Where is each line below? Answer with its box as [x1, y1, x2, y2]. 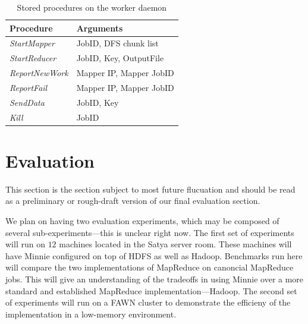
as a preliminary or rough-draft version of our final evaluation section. [5, 194, 260, 207]
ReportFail [10, 81, 48, 93]
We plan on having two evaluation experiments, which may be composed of [5, 215, 279, 227]
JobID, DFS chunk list [76, 37, 159, 49]
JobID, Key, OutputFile [76, 52, 164, 64]
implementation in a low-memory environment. [5, 307, 177, 320]
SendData [10, 96, 45, 108]
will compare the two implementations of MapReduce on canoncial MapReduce [5, 261, 294, 273]
